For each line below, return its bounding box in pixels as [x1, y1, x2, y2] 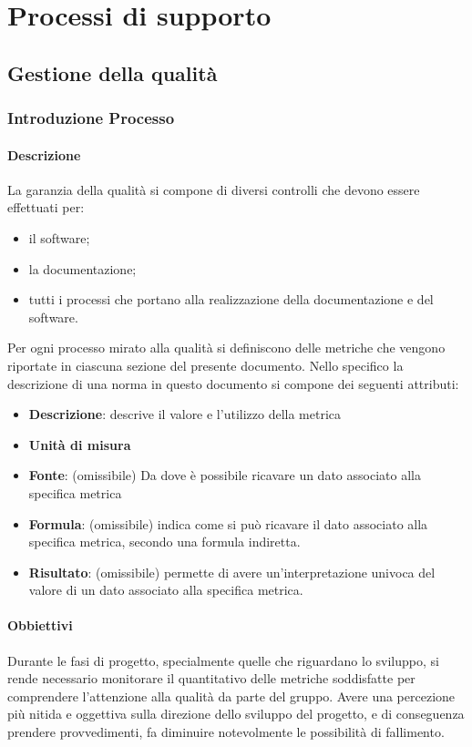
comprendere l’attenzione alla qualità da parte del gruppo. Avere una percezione [7, 686, 456, 705]
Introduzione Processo [7, 107, 175, 129]
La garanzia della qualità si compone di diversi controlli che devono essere [7, 179, 420, 199]
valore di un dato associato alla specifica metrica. [28, 580, 303, 599]
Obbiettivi [7, 616, 73, 635]
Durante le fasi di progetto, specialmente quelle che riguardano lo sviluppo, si [7, 650, 439, 670]
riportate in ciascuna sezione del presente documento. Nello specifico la [7, 355, 404, 374]
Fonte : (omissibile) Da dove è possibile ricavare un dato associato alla [28, 466, 421, 485]
